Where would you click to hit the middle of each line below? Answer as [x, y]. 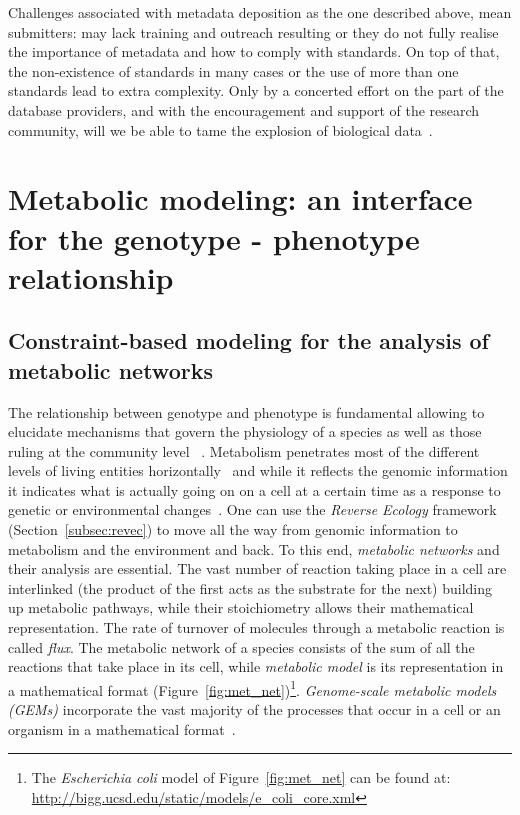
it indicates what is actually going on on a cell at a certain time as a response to [254, 489]
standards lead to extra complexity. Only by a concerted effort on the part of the [256, 90]
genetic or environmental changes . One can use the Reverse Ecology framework [252, 509]
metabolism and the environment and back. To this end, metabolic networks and [254, 548]
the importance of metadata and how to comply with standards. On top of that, [254, 51]
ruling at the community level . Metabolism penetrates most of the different [244, 450]
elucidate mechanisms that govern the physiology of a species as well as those [245, 431]
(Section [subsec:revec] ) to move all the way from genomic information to [233, 529]
